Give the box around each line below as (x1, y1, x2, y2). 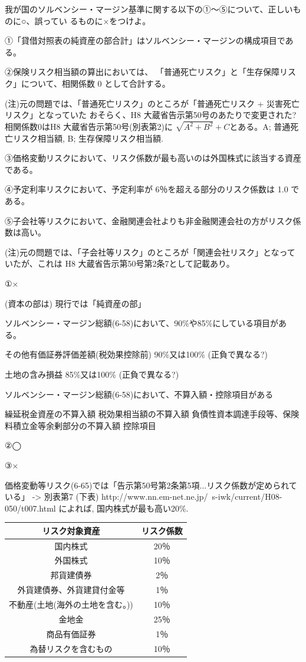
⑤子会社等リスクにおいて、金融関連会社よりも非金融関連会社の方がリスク (5, 214, 293, 227)
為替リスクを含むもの (29, 642, 113, 654)
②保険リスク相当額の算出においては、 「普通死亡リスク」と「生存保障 (5, 65, 279, 78)
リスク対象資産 (42, 524, 100, 536)
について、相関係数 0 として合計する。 (21, 77, 170, 89)
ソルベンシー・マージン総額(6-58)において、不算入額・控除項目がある (5, 388, 274, 400)
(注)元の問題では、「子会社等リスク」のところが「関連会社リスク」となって (5, 245, 295, 258)
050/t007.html (5, 502, 56, 514)
